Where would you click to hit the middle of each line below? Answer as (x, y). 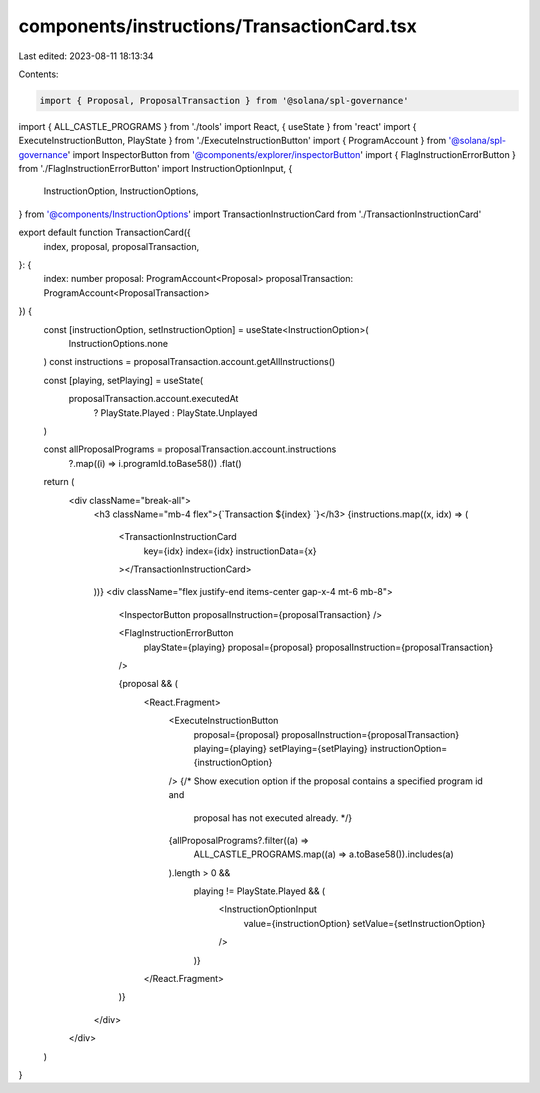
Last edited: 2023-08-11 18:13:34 (86, 56)
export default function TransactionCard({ (105, 232)
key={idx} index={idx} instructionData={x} (230, 551)
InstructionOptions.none (118, 343)
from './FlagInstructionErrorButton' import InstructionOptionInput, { (155, 169)
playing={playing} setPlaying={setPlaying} (281, 748)
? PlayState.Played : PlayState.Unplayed (175, 412)
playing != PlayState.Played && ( (259, 891)
